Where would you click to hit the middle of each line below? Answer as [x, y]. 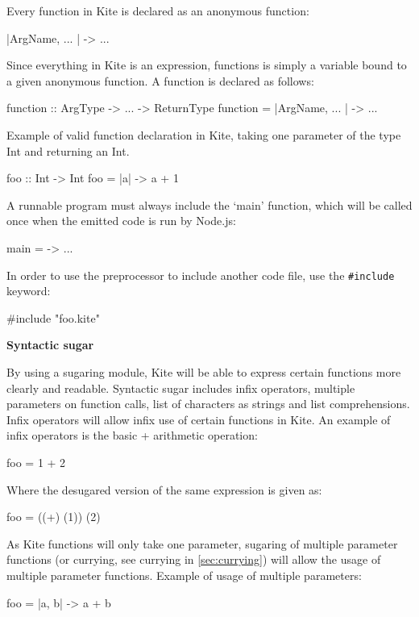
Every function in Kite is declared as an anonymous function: [158, 10]
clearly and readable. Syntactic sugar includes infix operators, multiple [181, 388]
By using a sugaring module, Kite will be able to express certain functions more [204, 371]
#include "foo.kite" [53, 317]
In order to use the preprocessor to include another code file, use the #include [201, 275]
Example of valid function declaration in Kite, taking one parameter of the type [204, 134]
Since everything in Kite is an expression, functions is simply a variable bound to [207, 65]
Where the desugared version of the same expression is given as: [164, 489]
